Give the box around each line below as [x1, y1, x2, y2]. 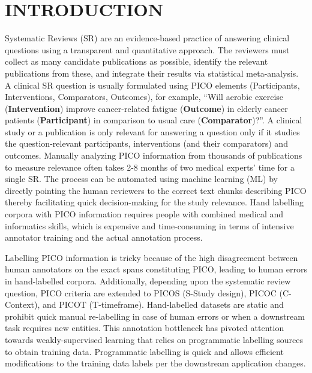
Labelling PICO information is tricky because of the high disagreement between [5, 251, 298, 263]
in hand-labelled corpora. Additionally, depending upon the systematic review [5, 275, 291, 287]
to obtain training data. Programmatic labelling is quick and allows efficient [5, 345, 284, 357]
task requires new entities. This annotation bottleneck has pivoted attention [5, 322, 284, 334]
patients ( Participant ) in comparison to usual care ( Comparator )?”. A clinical [5, 114, 302, 126]
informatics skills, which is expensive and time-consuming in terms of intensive [5, 219, 294, 232]
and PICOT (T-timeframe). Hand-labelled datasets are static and [42, 298, 284, 311]
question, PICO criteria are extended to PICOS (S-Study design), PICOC [5, 286, 277, 299]
